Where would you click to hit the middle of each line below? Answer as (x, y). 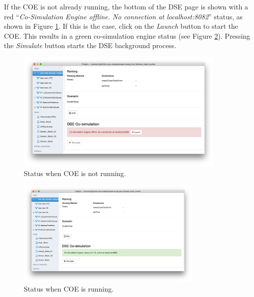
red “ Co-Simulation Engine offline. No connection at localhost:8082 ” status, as (124, 16)
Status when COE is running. (69, 289)
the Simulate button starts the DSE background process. (90, 45)
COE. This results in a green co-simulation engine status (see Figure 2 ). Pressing (127, 35)
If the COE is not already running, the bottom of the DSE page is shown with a (126, 6)
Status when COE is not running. (75, 173)
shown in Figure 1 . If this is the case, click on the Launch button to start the (121, 26)
